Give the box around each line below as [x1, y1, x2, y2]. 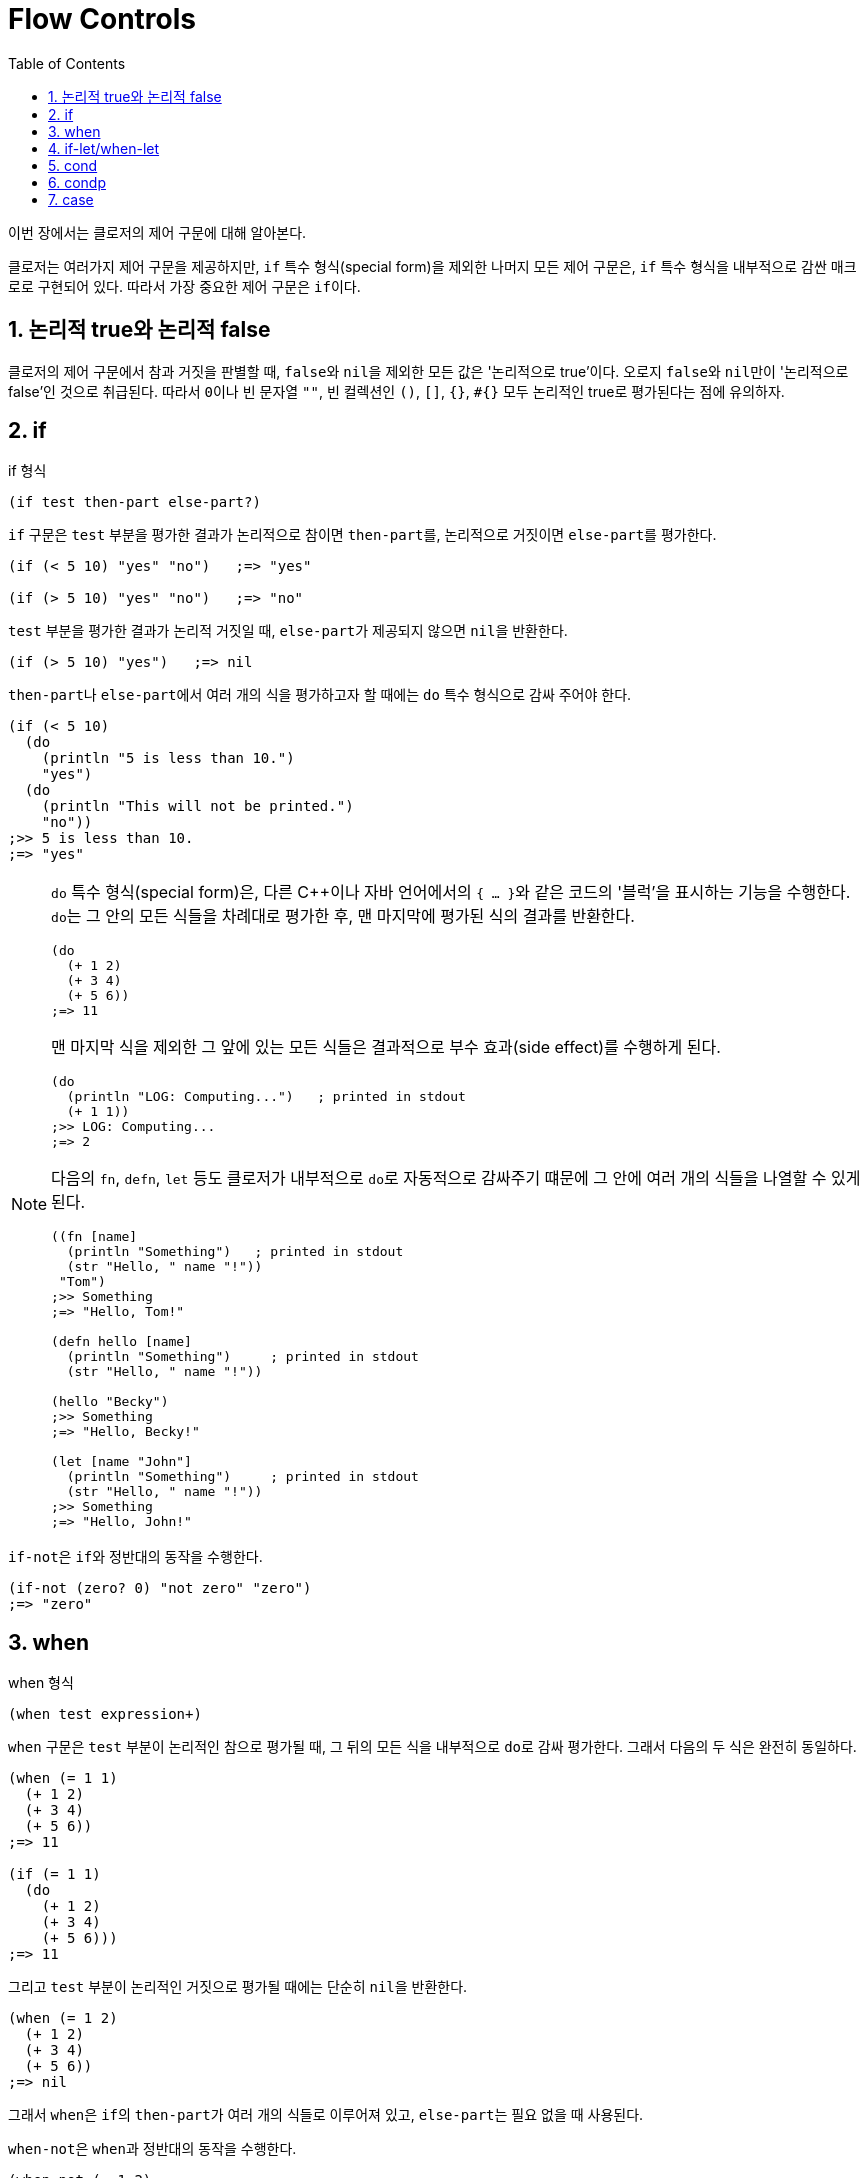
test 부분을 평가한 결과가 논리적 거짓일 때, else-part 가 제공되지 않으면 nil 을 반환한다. [8, 622, 568, 640]
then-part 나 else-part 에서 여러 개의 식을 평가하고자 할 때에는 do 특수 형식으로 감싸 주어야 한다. [8, 686, 632, 704]
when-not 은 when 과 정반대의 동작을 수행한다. [8, 2140, 297, 2158]
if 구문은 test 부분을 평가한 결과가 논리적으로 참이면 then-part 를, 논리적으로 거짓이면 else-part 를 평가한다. [8, 526, 717, 544]
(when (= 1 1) [8, 1770, 118, 1787]
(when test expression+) [8, 1706, 202, 1723]
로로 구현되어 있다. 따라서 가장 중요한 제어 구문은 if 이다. [8, 277, 361, 295]
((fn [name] [51, 1229, 138, 1245]
